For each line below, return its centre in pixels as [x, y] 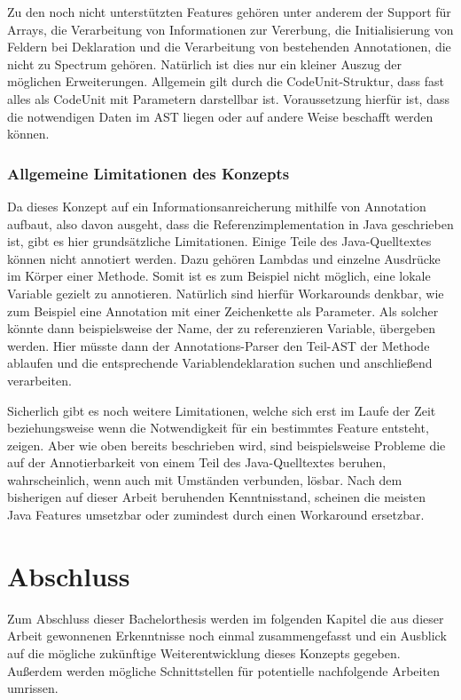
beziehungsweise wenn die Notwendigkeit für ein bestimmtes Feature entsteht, [218, 428]
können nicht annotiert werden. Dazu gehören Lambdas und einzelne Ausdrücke [224, 258]
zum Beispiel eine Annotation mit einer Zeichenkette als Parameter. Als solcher [223, 310]
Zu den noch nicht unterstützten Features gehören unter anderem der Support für [229, 12]
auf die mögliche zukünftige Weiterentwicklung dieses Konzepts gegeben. [204, 652]
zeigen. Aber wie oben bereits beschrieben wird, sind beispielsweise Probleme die [227, 445]
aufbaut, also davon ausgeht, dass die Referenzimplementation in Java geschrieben [230, 223]
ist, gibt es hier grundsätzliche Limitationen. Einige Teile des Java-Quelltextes [219, 241]
